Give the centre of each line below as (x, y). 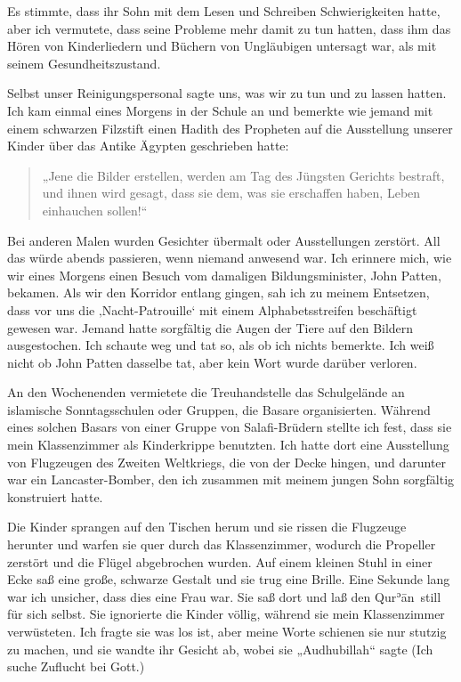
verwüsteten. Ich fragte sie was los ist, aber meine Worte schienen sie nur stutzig (227, 631)
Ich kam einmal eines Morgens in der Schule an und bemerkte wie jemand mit (220, 110)
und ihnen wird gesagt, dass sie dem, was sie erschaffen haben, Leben (231, 193)
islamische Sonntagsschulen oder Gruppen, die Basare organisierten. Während (219, 409)
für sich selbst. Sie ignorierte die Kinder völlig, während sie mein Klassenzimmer (226, 614)
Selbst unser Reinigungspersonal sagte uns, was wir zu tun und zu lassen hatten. (227, 93)
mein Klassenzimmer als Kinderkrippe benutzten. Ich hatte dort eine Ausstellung (228, 445)
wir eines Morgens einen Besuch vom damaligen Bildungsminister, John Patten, (224, 275)
